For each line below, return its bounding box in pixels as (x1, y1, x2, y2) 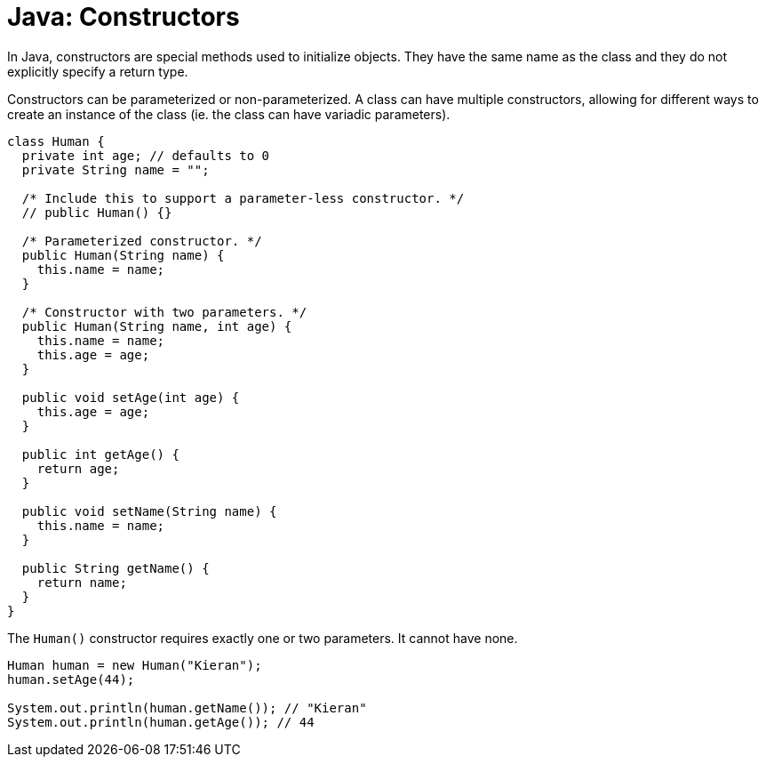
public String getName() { (21, 560, 210, 575)
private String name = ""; (21, 162, 210, 177)
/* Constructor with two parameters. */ (21, 304, 307, 319)
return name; (36, 575, 127, 590)
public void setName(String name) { (21, 503, 277, 519)
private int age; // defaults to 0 (21, 148, 270, 163)
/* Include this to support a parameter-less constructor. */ (21, 190, 465, 205)
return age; (36, 461, 120, 476)
